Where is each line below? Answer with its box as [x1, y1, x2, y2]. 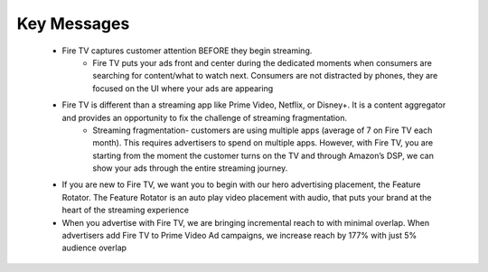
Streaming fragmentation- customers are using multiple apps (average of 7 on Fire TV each [92, 125, 433, 136]
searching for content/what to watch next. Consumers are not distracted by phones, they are [92, 70, 438, 81]
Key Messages [16, 14, 130, 33]
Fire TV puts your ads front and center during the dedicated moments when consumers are [92, 57, 433, 68]
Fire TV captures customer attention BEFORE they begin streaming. [61, 45, 313, 56]
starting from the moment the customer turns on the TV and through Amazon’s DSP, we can [92, 150, 434, 161]
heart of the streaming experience [61, 204, 190, 216]
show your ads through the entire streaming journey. [92, 163, 288, 174]
